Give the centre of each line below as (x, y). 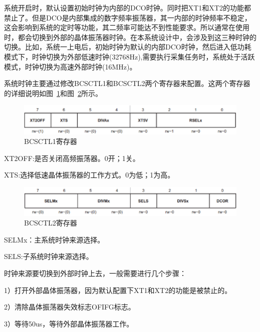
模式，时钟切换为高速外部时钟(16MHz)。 (70, 66)
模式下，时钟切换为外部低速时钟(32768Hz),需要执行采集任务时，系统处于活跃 (129, 56)
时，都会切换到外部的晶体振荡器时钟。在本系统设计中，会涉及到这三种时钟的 (130, 37)
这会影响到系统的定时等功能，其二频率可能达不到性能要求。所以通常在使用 (127, 27)
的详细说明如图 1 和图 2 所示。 (53, 93)
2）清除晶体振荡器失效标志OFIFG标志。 (70, 307)
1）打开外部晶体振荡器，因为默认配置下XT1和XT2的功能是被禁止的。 (118, 290)
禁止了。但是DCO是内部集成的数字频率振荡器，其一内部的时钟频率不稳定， (128, 17)
